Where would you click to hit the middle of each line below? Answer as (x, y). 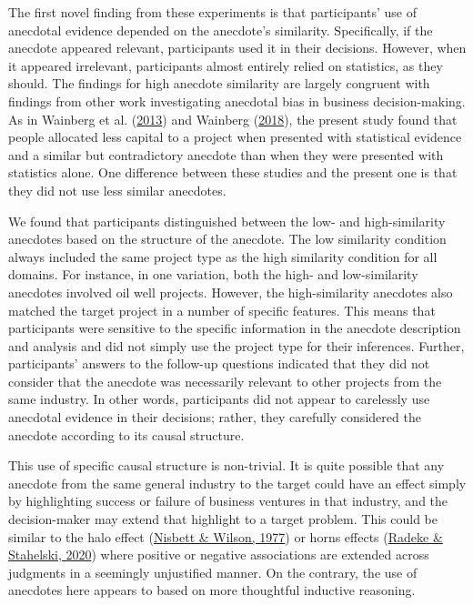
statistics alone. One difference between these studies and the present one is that (233, 172)
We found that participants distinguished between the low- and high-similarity (227, 221)
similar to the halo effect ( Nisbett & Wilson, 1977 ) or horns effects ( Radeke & (226, 536)
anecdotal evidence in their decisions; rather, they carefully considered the (215, 417)
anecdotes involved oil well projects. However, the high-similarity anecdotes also (231, 292)
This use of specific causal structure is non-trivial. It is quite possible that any (226, 465)
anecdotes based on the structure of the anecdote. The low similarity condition (227, 239)
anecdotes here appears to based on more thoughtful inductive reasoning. (212, 590)
